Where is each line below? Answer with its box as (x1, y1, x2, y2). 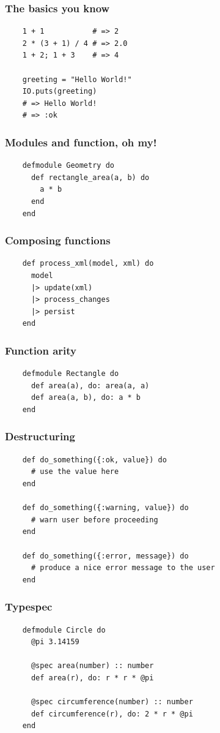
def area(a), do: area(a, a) (31, 381, 150, 390)
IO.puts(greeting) (22, 87, 97, 96)
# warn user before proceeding (31, 515, 158, 524)
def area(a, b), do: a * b (31, 393, 141, 402)
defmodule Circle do (22, 625, 106, 634)
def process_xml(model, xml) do (22, 259, 154, 268)
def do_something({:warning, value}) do (22, 503, 189, 513)
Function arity (5, 342, 77, 358)
